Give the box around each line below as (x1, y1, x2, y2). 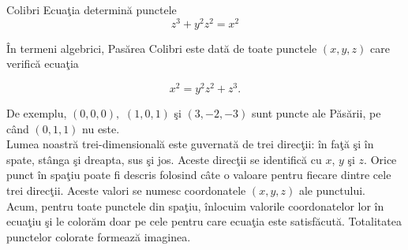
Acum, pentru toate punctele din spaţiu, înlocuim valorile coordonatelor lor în (6, 197, 384, 214)
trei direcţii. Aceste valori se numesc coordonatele (6, 181, 246, 198)
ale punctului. (298, 181, 365, 198)
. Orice (364, 151, 397, 167)
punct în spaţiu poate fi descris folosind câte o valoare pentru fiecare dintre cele (6, 166, 391, 183)
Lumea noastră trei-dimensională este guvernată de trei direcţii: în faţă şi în (6, 136, 374, 152)
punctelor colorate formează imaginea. (6, 228, 191, 244)
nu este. (82, 120, 120, 136)
